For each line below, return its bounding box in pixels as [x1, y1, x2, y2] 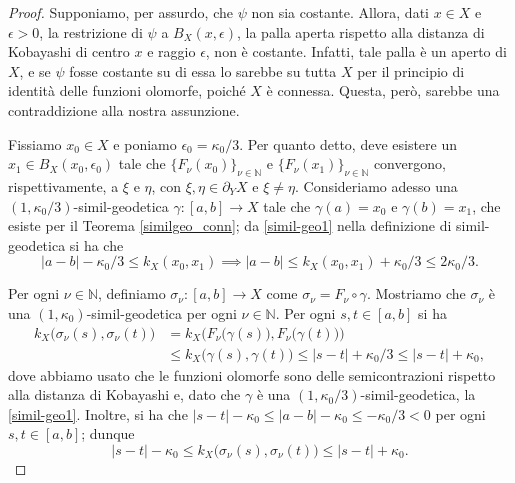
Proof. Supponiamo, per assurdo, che [8, 2, 233, 22]
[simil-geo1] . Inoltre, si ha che [8, 403, 188, 424]
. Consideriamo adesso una [294, 175, 458, 196]
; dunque [81, 423, 135, 444]
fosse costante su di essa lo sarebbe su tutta [69, 60, 337, 81]
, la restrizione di [39, 21, 143, 42]
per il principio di [357, 60, 465, 81]
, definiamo [97, 283, 166, 304]
